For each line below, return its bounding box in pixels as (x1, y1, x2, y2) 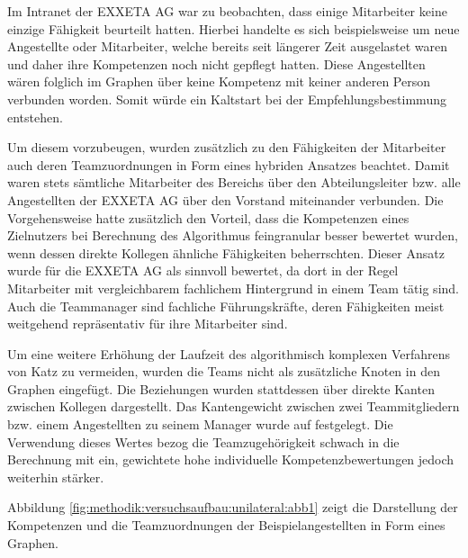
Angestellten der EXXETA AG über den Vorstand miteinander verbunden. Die (7, 190, 444, 209)
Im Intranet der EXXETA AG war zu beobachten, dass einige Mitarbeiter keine (7, 2, 447, 20)
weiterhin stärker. (7, 467, 104, 486)
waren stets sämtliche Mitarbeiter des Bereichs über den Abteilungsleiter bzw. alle (7, 173, 461, 192)
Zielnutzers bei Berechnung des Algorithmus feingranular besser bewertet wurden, (7, 226, 459, 245)
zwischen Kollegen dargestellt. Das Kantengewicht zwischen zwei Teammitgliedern (7, 397, 460, 416)
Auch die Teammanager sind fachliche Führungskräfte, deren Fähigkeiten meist (7, 296, 445, 315)
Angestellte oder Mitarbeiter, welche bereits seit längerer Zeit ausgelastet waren (7, 37, 448, 56)
